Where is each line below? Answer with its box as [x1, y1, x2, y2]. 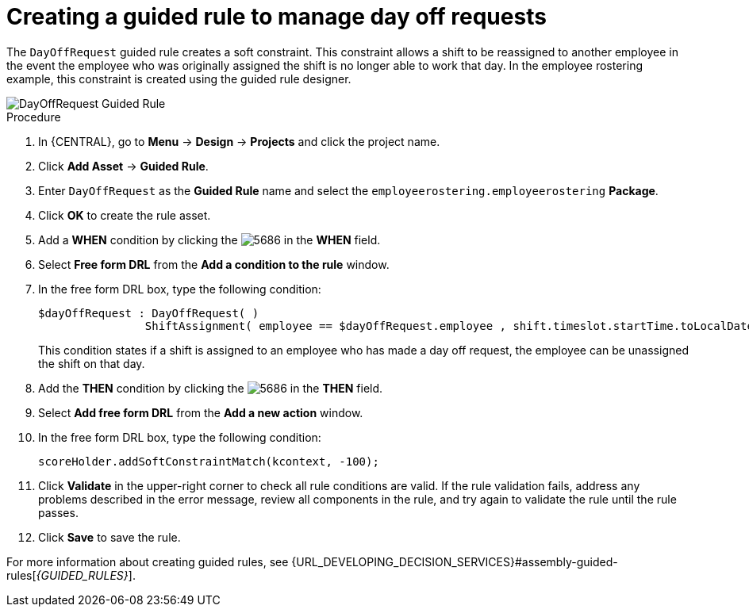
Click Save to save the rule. [38, 530, 181, 544]
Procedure [6, 109, 61, 124]
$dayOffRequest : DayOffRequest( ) [38, 306, 259, 320]
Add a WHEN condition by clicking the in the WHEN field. [38, 232, 381, 247]
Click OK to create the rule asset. [38, 208, 211, 222]
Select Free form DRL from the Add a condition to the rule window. [38, 257, 390, 271]
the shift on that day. [38, 356, 145, 370]
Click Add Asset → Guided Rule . [38, 159, 209, 173]
